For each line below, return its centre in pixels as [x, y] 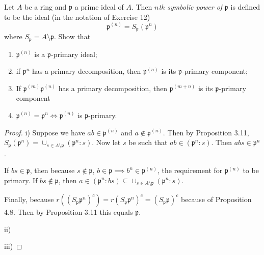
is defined [245, 7]
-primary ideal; [74, 54]
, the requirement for [190, 170]
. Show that [72, 36]
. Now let [106, 142]
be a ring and [46, 7]
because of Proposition [216, 199]
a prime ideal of [99, 7]
